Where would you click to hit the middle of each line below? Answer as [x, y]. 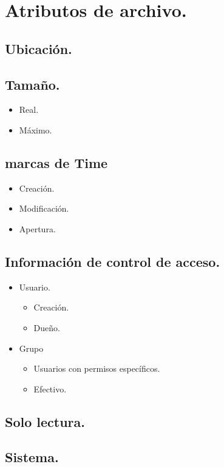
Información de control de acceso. [113, 261]
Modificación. [44, 208]
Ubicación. [39, 48]
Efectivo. [50, 388]
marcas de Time [56, 162]
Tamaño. [32, 84]
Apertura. [37, 228]
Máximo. [36, 129]
